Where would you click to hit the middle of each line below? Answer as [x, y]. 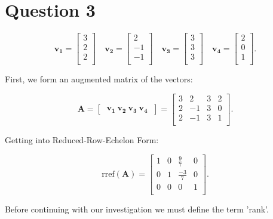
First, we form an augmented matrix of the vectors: [99, 79]
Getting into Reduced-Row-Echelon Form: [82, 139]
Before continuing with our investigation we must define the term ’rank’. [137, 209]
